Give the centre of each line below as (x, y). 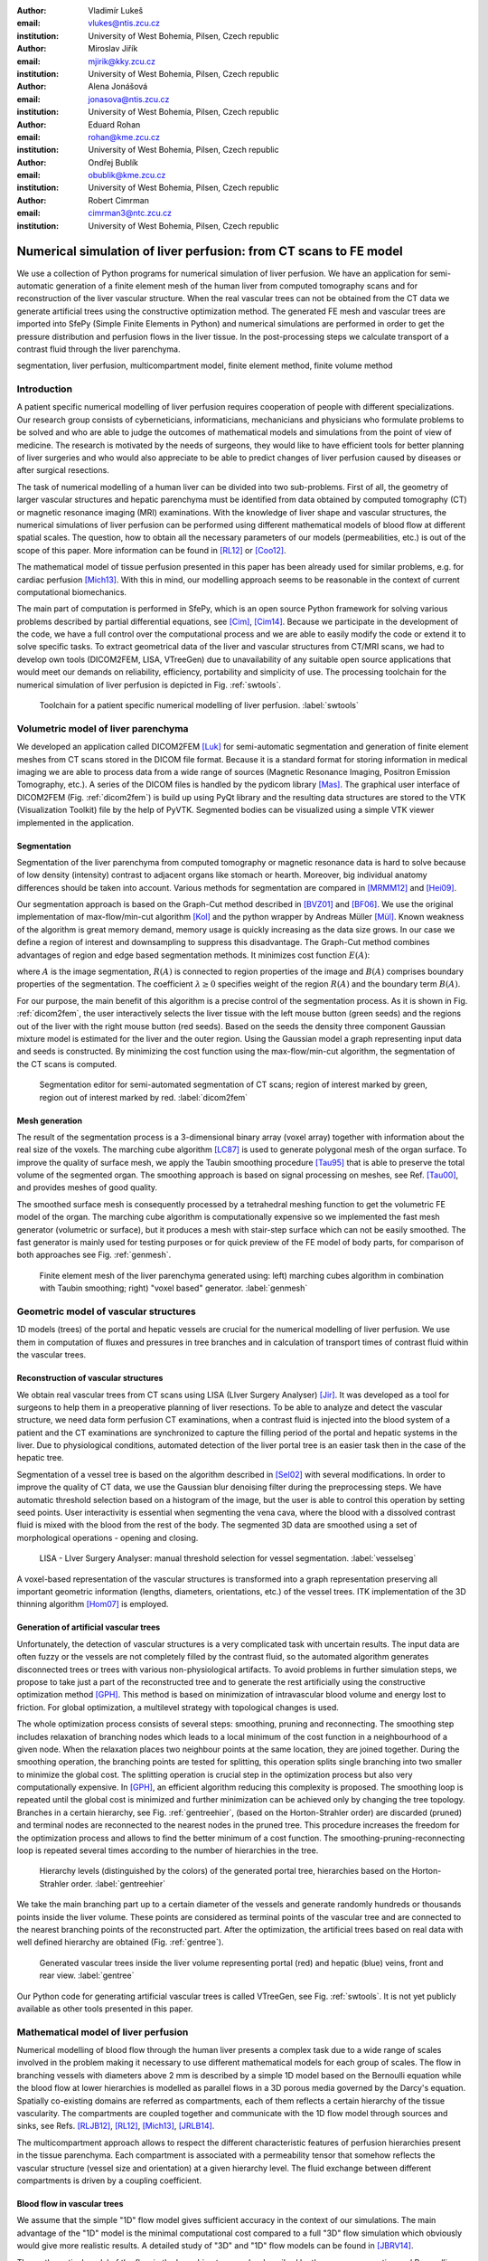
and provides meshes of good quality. (87, 1187)
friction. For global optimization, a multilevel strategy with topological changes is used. (178, 1707)
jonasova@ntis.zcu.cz (129, 99)
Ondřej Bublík (113, 162)
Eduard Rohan (114, 124)
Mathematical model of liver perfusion (103, 2032)
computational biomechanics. (71, 591)
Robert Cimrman (118, 200)
